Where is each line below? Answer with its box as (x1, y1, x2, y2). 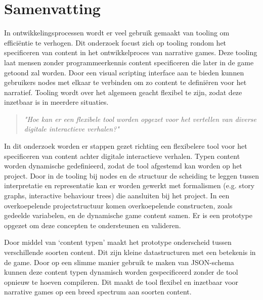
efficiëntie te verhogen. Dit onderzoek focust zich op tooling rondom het (4, 37, 227, 48)
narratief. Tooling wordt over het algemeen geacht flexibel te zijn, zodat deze (4, 87, 242, 97)
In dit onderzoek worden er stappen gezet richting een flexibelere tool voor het (4, 141, 247, 151)
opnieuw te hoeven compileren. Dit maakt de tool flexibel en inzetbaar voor (4, 276, 239, 287)
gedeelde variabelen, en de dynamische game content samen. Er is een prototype (4, 210, 252, 221)
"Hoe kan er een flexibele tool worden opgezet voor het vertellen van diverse (24, 113, 257, 124)
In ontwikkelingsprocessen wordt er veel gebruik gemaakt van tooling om (4, 27, 230, 38)
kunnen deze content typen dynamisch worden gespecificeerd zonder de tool (4, 267, 238, 277)
